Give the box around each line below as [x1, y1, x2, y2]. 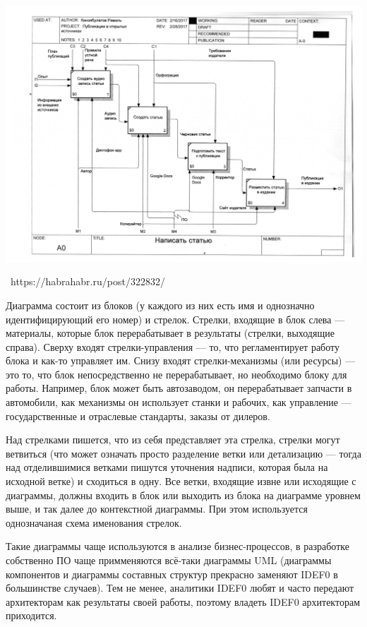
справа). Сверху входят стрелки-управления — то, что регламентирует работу [6, 339, 339, 354]
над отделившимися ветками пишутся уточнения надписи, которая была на [6, 460, 328, 474]
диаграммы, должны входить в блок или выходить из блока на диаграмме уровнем [6, 487, 361, 502]
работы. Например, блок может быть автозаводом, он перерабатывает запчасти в [6, 381, 352, 395]
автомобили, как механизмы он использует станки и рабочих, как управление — [6, 395, 351, 410]
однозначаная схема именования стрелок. [6, 515, 182, 530]
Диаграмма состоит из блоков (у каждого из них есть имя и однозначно [6, 297, 315, 312]
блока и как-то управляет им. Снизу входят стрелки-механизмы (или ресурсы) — [6, 353, 356, 368]
